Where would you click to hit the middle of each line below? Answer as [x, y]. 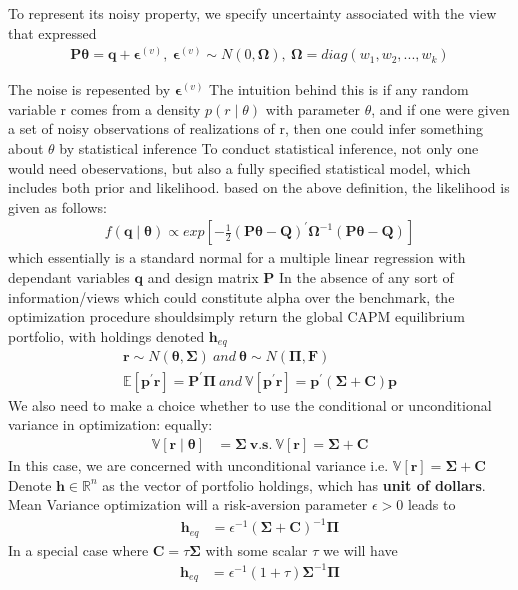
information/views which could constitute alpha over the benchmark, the [231, 296]
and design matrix [203, 277]
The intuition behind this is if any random [339, 89]
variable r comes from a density [104, 108]
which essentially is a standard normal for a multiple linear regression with [237, 257]
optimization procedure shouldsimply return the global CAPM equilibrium [236, 316]
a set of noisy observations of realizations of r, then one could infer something [246, 128]
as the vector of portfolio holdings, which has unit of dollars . [294, 484]
